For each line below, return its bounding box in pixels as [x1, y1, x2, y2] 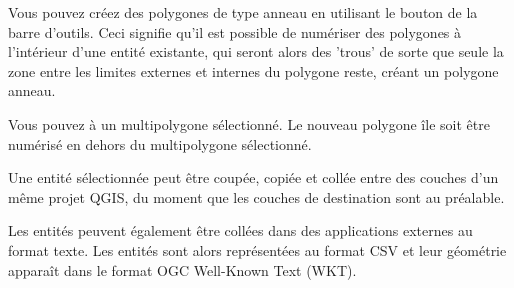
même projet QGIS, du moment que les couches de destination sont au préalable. [8, 186, 505, 207]
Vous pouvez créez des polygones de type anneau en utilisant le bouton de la [8, 2, 478, 22]
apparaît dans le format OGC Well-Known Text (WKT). [8, 259, 357, 280]
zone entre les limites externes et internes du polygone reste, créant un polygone [8, 60, 499, 81]
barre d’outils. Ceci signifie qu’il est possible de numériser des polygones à [8, 21, 462, 42]
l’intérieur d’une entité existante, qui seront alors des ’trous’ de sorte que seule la [8, 41, 504, 62]
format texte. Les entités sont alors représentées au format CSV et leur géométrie [8, 239, 507, 260]
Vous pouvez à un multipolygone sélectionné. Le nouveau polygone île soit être [8, 113, 490, 134]
